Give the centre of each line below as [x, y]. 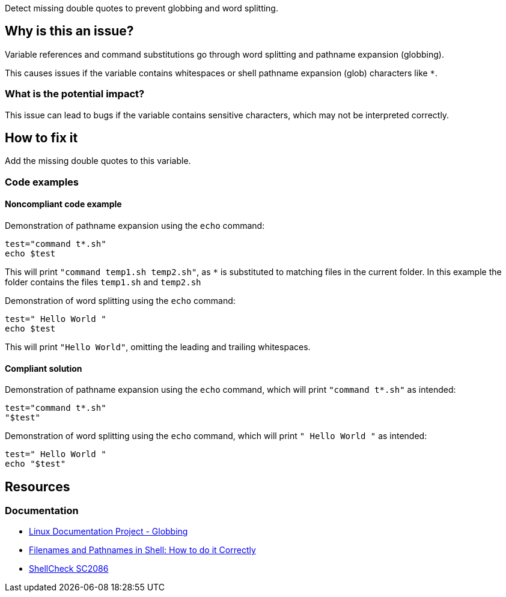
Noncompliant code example [63, 204]
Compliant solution [44, 368]
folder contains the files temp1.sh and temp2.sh [103, 282]
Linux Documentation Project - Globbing [108, 532]
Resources [38, 486]
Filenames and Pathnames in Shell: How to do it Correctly [142, 550]
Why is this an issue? [69, 31]
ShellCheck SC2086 [69, 569]
